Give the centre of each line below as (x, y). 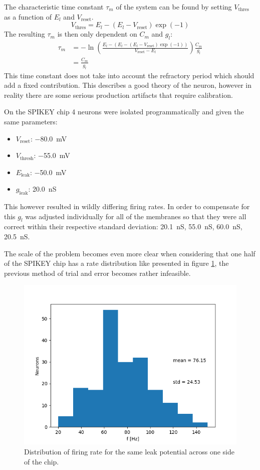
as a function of (28, 16)
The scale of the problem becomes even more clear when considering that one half (130, 253)
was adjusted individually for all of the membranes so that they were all (136, 216)
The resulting (25, 34)
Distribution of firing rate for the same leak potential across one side (129, 452)
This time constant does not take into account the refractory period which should (129, 75)
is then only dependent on (97, 34)
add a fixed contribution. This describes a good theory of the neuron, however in (128, 85)
